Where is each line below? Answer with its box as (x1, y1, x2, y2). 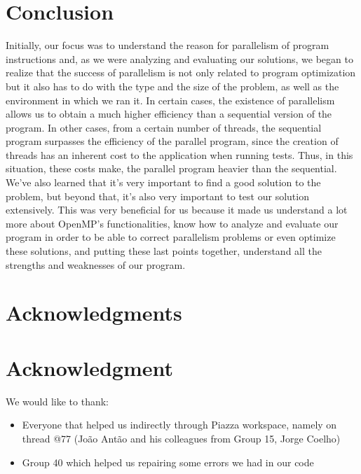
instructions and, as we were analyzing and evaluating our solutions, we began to (6, 51, 353, 66)
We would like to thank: (6, 393, 109, 408)
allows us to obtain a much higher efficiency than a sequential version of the (6, 106, 332, 121)
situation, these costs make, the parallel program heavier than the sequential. (6, 161, 337, 176)
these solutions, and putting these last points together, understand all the (6, 244, 322, 258)
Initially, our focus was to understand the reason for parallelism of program (6, 38, 329, 53)
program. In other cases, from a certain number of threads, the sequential (6, 120, 322, 134)
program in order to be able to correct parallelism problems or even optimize (6, 230, 336, 244)
